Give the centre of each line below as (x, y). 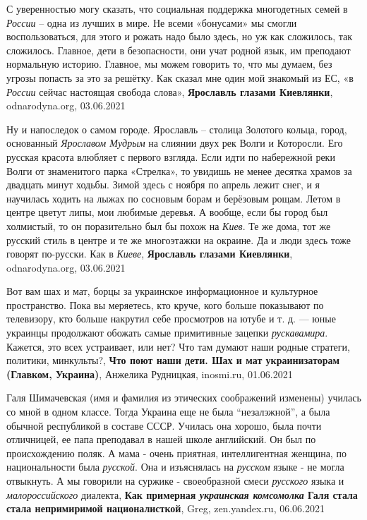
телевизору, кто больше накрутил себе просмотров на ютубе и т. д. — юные (171, 319)
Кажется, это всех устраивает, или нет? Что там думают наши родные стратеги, (178, 346)
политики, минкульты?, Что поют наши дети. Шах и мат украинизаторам (173, 360)
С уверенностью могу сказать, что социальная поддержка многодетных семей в (177, 8)
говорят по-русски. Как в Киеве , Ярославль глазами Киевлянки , (150, 254)
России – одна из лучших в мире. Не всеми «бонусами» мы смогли (152, 22)
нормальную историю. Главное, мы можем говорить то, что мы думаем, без (169, 64)
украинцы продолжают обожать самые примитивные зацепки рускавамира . (167, 333)
